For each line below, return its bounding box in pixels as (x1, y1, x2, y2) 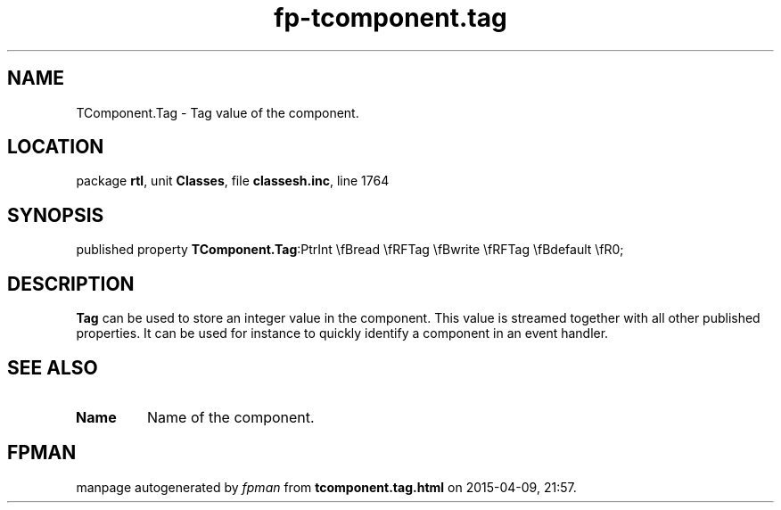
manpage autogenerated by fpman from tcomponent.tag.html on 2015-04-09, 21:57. (76, 479, 577, 495)
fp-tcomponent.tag (274, 3, 507, 33)
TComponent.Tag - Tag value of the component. (76, 104, 359, 120)
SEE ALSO (7, 356, 98, 379)
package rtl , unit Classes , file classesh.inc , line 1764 (76, 173, 390, 189)
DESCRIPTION (7, 272, 135, 295)
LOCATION (7, 136, 104, 159)
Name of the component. (147, 407, 315, 426)
